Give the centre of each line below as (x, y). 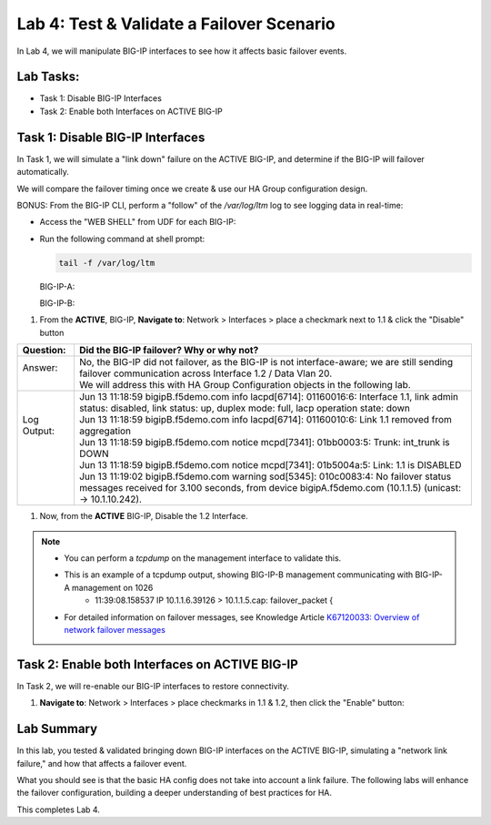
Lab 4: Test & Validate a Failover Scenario (176, 24)
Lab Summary (57, 729)
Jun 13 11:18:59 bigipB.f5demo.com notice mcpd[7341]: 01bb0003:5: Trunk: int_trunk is (264, 443)
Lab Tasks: (48, 77)
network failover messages (115, 629)
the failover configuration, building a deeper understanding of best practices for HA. (174, 793)
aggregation (105, 431)
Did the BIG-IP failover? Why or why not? (169, 351)
